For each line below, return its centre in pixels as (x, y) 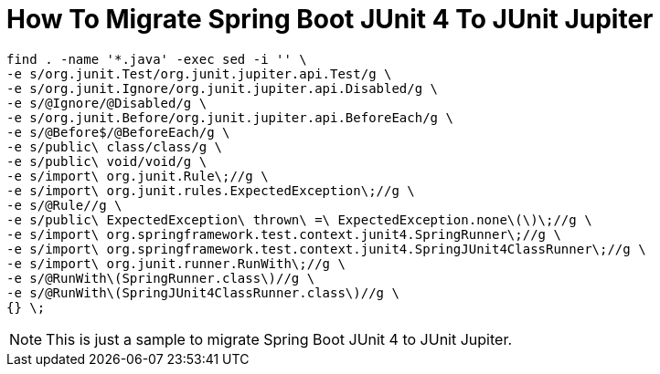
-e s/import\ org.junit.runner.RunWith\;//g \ (176, 263)
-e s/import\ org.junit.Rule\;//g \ (138, 176)
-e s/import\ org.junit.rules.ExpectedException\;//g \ (211, 190)
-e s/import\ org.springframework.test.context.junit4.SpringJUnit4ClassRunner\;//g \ (326, 249)
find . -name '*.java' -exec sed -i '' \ (157, 59)
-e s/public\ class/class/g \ (115, 146)
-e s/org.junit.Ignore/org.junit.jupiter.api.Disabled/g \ (223, 88)
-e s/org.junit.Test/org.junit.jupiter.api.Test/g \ (199, 73)
